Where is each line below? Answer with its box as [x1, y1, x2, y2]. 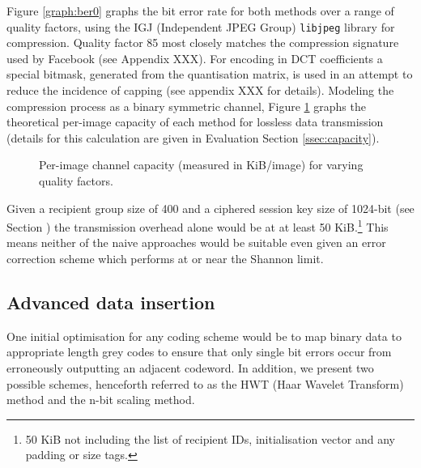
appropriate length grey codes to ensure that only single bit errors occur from [6, 343, 392, 360]
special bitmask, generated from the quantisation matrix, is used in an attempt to [6, 66, 413, 83]
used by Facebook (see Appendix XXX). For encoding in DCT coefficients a [6, 49, 383, 66]
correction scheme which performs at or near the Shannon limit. [6, 250, 324, 267]
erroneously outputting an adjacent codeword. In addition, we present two [6, 360, 374, 377]
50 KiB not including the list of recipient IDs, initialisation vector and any [25, 430, 395, 447]
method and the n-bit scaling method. [6, 391, 195, 408]
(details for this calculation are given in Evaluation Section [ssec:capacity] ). [6, 129, 380, 146]
